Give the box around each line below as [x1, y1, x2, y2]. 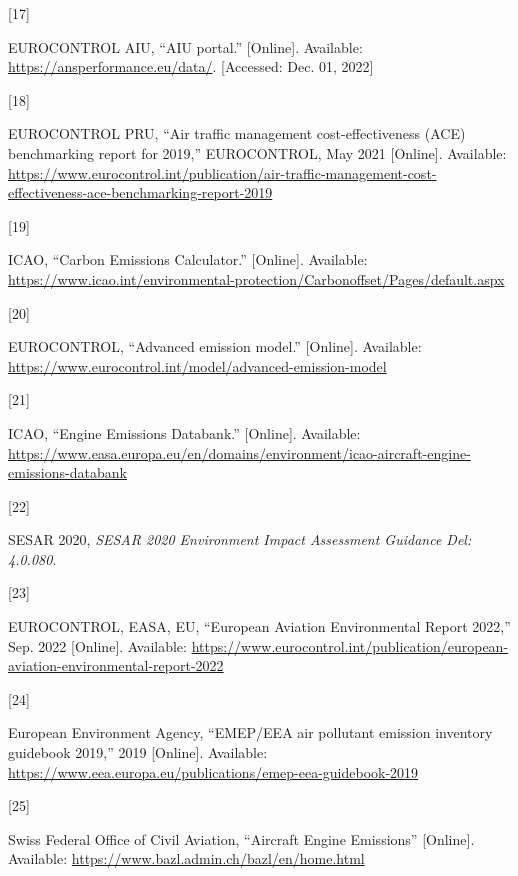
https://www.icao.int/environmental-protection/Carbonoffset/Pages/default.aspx [8, 268, 505, 289]
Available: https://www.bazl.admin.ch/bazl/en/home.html [8, 848, 365, 869]
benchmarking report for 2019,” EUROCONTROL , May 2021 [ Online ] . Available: [8, 142, 507, 163]
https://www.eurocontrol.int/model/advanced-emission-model [8, 355, 387, 376]
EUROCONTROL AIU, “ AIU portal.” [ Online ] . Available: [8, 36, 363, 57]
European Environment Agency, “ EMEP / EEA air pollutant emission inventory [8, 722, 493, 743]
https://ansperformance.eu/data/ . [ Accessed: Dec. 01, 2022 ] [8, 56, 374, 77]
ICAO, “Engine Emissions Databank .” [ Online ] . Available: [8, 422, 361, 443]
